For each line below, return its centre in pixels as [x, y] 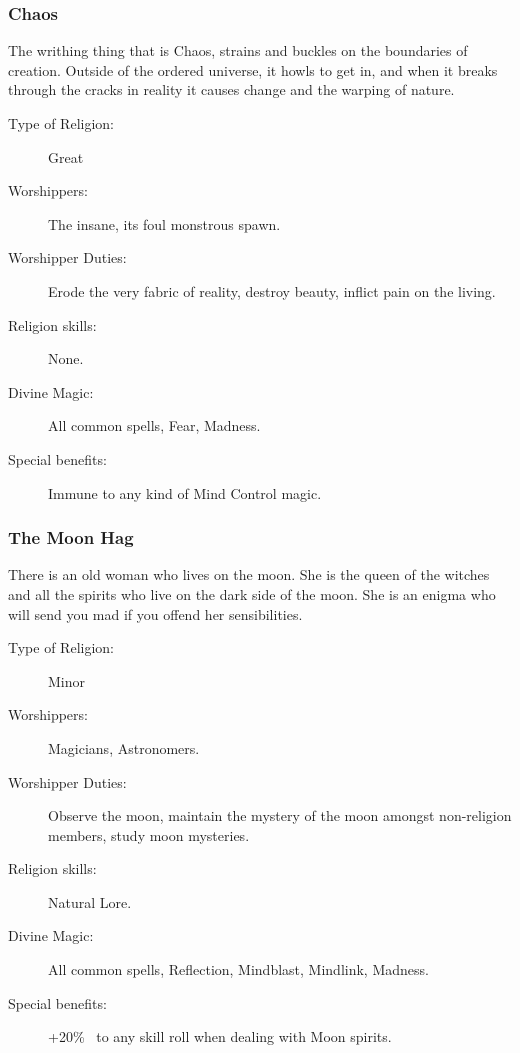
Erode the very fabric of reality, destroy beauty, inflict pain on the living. [272, 290]
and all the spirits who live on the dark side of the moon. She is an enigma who [252, 593]
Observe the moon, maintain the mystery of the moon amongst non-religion [280, 815]
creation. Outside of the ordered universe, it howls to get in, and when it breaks [253, 69]
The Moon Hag [71, 537]
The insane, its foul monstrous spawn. [164, 223]
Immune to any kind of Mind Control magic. [185, 492]
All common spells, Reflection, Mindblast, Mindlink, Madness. [238, 969]
